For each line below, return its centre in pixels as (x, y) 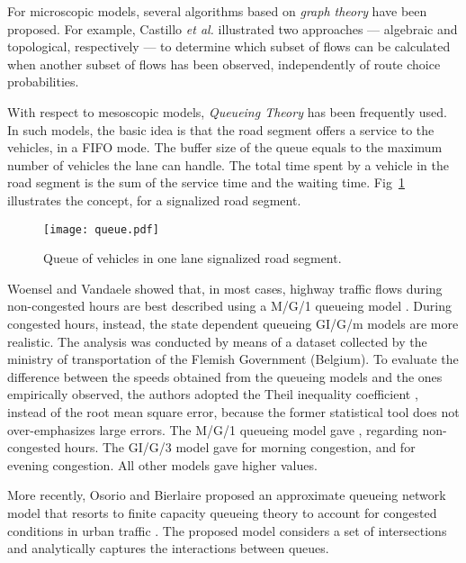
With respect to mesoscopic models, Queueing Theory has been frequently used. (228, 111)
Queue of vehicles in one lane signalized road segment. (193, 258)
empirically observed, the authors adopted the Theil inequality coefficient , (213, 394)
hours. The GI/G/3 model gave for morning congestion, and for (240, 447)
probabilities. (43, 82)
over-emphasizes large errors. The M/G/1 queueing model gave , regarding (213, 429)
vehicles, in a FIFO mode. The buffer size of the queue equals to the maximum (225, 147)
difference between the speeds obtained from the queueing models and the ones (225, 376)
